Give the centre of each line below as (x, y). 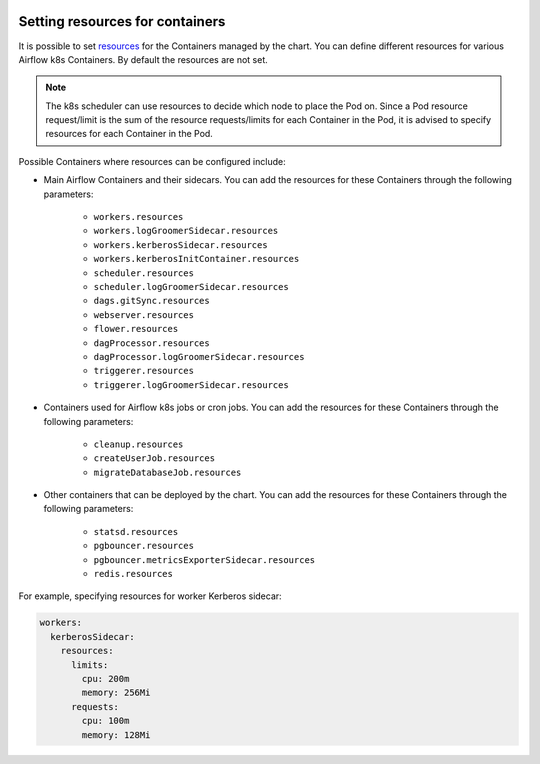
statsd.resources (136, 531)
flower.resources (136, 329)
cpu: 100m (105, 721)
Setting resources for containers (122, 21)
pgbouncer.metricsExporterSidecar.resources (204, 559)
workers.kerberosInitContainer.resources (196, 259)
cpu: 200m (105, 678)
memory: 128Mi (116, 734)
